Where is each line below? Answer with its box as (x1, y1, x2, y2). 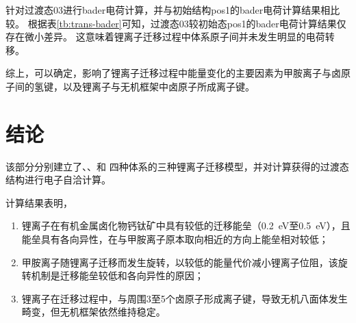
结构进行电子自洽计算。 (5, 172, 111, 187)
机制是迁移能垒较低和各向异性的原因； (31, 268, 204, 283)
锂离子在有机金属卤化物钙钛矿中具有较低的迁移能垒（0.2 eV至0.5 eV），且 (21, 218, 351, 233)
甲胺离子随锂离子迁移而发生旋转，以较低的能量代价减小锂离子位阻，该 (21, 255, 338, 269)
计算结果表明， (5, 195, 73, 209)
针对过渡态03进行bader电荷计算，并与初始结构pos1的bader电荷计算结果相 (5, 3, 331, 16)
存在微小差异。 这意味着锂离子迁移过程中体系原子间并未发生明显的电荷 (5, 29, 325, 44)
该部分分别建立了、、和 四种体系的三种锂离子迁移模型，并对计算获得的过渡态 (5, 159, 349, 173)
